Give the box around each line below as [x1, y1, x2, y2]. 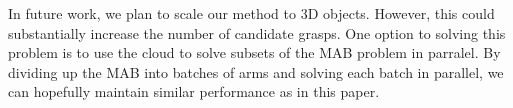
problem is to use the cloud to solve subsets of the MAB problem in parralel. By [8, 42, 501, 63]
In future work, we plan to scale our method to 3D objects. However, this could [8, 3, 495, 23]
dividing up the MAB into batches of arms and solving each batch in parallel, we [8, 61, 504, 82]
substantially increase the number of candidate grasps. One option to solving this [8, 22, 506, 43]
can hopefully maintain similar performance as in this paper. [8, 81, 380, 102]
